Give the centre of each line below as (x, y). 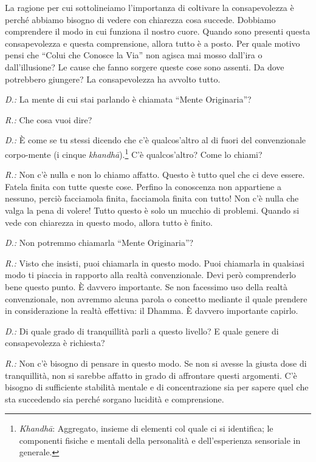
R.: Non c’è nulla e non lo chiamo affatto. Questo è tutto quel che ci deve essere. (155, 175)
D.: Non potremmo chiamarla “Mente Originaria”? (99, 243)
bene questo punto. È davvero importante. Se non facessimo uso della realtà (146, 286)
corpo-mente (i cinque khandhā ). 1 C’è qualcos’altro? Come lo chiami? (134, 153)
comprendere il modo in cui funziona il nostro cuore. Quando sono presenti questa (158, 31)
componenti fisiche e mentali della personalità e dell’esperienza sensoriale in (160, 440)
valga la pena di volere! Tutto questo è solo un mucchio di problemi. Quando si (152, 210)
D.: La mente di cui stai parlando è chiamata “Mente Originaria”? (128, 99)
